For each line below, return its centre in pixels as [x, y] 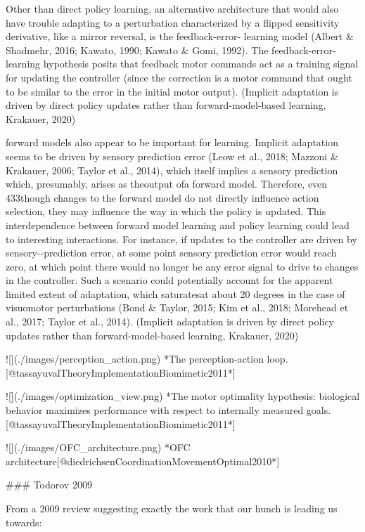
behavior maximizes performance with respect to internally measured [155, 410]
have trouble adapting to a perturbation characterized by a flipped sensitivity [173, 22]
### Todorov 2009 [49, 485]
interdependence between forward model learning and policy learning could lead [178, 225]
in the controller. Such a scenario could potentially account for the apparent [169, 280]
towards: [24, 522]
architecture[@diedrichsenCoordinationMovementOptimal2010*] [143, 461]
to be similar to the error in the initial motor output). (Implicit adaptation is [172, 91]
